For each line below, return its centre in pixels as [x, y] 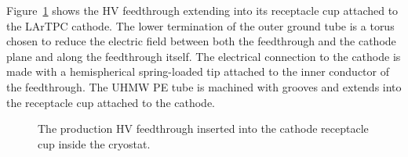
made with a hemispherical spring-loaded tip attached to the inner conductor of [198, 71]
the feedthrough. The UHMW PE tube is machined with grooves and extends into [204, 86]
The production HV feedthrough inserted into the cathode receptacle [203, 128]
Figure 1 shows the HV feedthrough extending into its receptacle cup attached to [202, 10]
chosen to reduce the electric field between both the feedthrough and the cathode [201, 41]
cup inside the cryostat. [94, 143]
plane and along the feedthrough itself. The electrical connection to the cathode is [204, 56]
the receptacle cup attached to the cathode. [111, 102]
